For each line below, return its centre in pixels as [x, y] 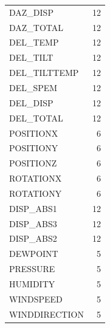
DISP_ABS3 [33, 223]
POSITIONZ [33, 163]
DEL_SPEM [33, 87]
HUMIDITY [32, 283]
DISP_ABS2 [33, 238]
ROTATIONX [36, 178]
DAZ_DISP [31, 12]
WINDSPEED [36, 299]
